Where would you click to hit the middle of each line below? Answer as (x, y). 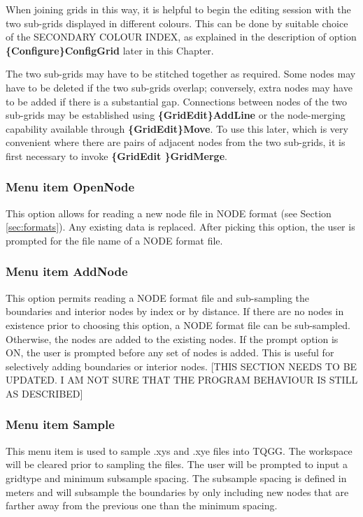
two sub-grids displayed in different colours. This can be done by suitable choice (177, 23)
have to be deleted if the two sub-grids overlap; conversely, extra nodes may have (179, 87)
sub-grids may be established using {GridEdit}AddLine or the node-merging (176, 115)
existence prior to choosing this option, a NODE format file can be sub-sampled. (178, 325)
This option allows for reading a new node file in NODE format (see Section (169, 213)
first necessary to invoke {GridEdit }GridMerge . (116, 155)
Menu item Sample (60, 424)
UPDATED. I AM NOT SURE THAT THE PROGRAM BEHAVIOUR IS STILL (182, 380)
